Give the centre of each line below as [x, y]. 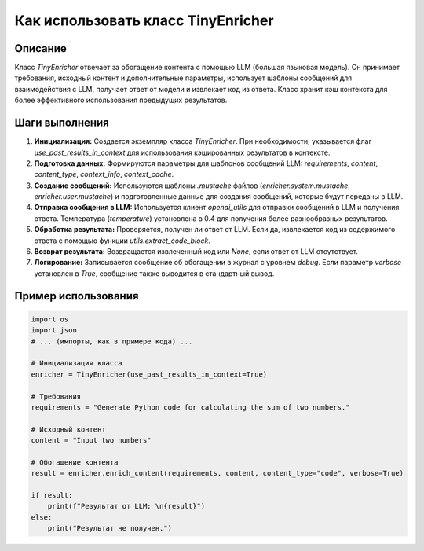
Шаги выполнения [62, 123]
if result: [52, 496]
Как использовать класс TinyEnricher [144, 20]
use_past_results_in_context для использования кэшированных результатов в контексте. [182, 152]
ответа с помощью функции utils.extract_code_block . [122, 241]
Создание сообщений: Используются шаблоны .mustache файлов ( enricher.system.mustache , [192, 186]
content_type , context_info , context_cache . [104, 174]
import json [54, 331]
